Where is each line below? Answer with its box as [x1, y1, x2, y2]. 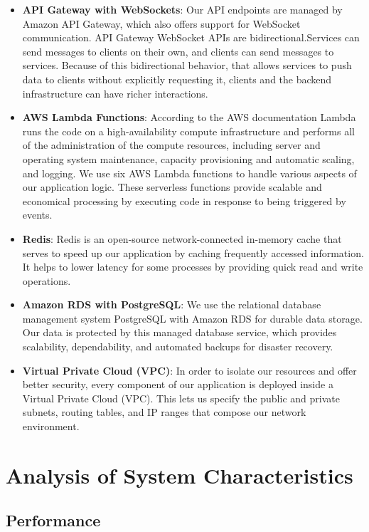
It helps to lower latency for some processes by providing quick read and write [22, 259, 363, 274]
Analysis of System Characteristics [6, 460, 353, 489]
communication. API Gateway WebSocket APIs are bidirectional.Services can [22, 30, 360, 45]
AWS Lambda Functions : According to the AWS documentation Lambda [22, 110, 356, 125]
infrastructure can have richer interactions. [22, 85, 208, 100]
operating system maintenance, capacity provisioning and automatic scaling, [22, 151, 355, 166]
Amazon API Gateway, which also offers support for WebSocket [22, 16, 301, 31]
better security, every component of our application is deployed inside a [22, 377, 333, 392]
